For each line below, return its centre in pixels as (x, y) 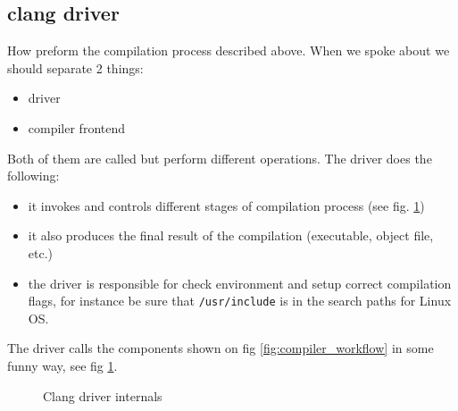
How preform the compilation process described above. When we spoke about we (229, 50)
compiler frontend (77, 127)
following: (33, 176)
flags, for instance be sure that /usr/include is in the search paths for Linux (240, 301)
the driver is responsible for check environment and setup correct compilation (240, 283)
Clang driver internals (103, 395)
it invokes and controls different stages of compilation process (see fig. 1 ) (226, 205)
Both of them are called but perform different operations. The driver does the (220, 158)
